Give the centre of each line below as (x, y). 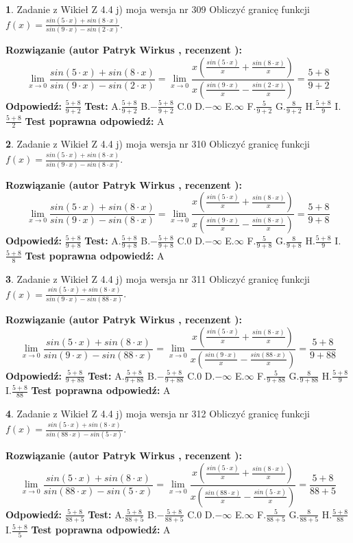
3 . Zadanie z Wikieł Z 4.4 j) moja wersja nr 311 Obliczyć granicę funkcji (158, 278)
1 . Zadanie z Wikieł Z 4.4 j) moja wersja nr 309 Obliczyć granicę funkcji (158, 9)
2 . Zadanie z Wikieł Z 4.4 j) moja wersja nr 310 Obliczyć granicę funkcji (158, 144)
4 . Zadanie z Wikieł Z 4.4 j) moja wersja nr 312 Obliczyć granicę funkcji (158, 414)
